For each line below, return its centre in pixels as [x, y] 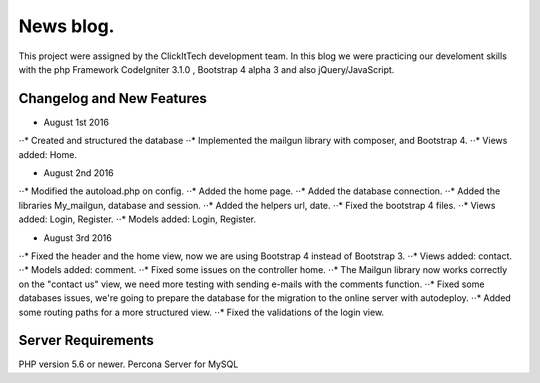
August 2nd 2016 [78, 173]
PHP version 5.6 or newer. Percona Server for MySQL [128, 364]
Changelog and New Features [112, 98]
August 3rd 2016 [77, 237]
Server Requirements [86, 340]
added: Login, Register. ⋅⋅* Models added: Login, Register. [137, 219]
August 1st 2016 [76, 122]
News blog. [66, 26]
